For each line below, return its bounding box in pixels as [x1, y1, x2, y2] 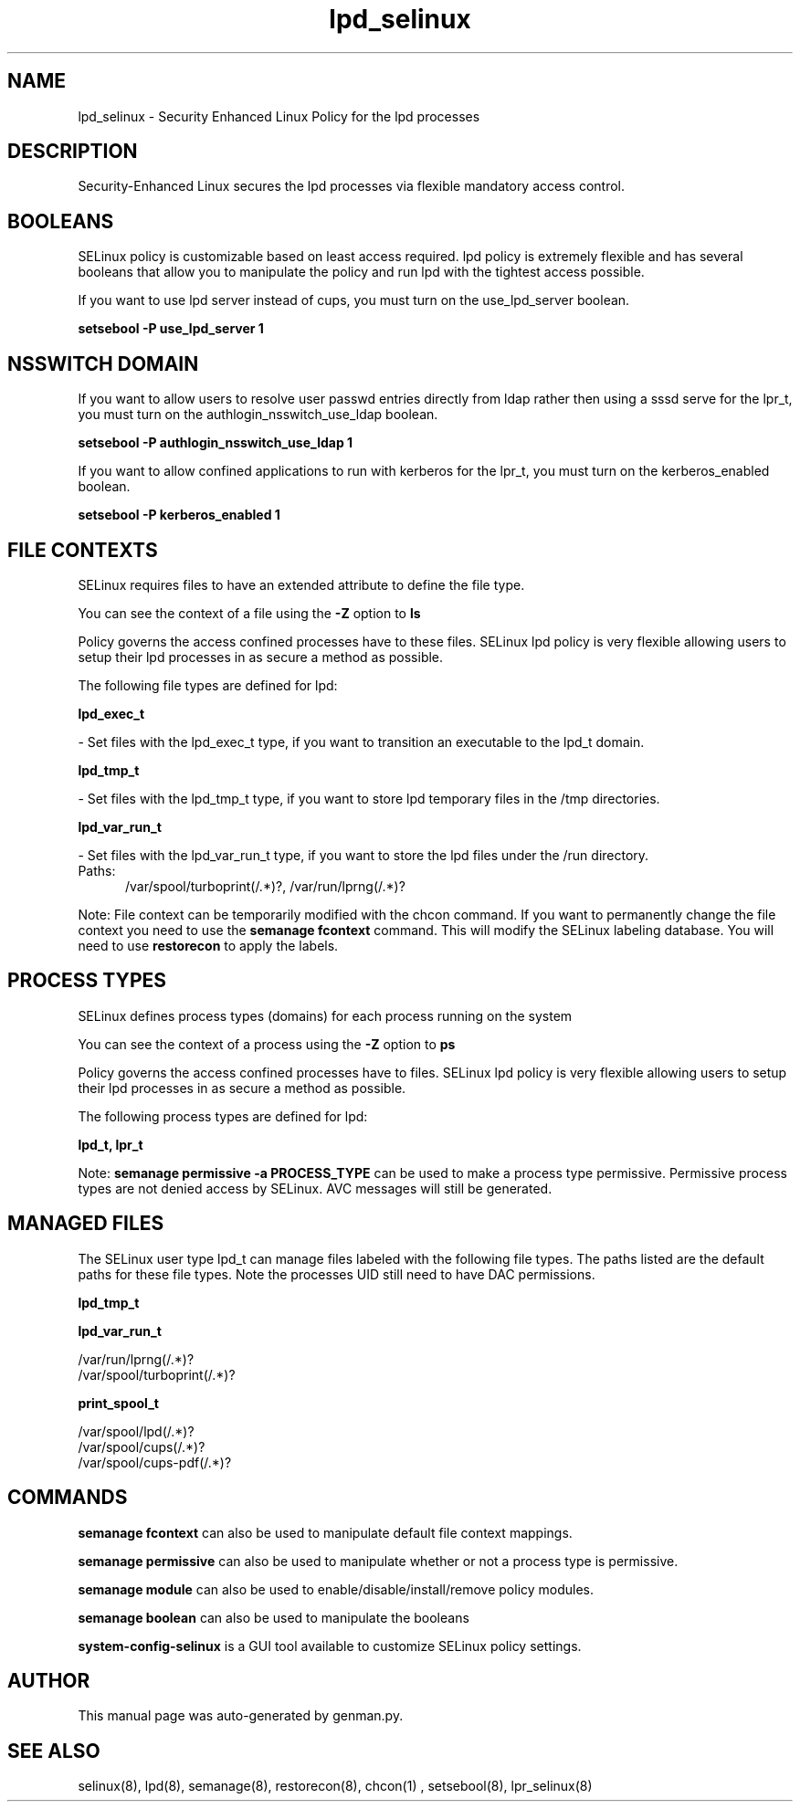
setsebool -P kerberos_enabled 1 [78, 507, 280, 523]
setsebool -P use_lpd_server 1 [78, 321, 264, 337]
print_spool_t [78, 1394, 159, 1411]
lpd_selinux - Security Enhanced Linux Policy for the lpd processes [78, 108, 480, 124]
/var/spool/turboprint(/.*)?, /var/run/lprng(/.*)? [125, 878, 405, 894]
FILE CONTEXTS [7, 538, 158, 562]
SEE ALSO [7, 1739, 100, 1762]
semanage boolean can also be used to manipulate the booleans [78, 1609, 469, 1625]
